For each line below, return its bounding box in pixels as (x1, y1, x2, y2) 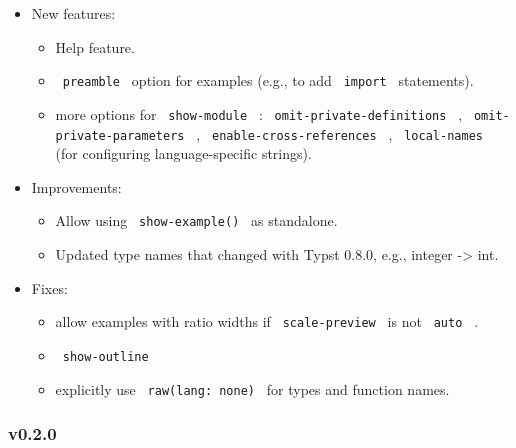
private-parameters (55, 128, 185, 143)
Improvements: (31, 176, 122, 197)
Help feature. (55, 36, 135, 57)
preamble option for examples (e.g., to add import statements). (62, 70, 474, 91)
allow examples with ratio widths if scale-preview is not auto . (55, 311, 479, 332)
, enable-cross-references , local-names (196, 123, 483, 144)
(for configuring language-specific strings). (55, 143, 312, 164)
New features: (31, 3, 116, 23)
